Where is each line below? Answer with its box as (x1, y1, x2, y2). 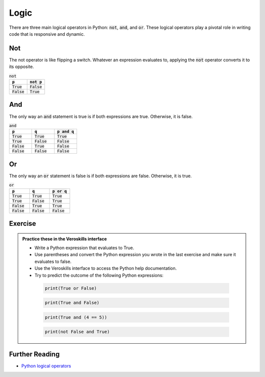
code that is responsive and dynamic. (9, 31, 85, 37)
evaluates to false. (34, 259, 72, 264)
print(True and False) (45, 300, 100, 306)
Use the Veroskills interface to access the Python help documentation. (34, 265, 177, 271)
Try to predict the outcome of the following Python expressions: (34, 272, 164, 278)
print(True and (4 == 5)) (45, 314, 107, 320)
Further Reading (9, 350, 60, 358)
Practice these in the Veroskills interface (22, 236, 107, 242)
